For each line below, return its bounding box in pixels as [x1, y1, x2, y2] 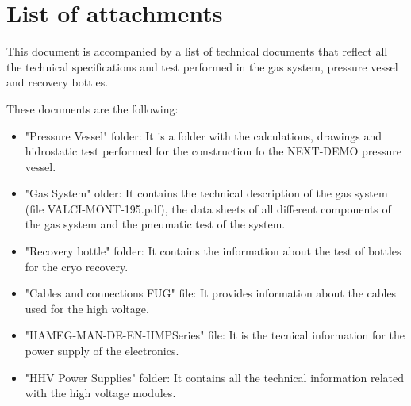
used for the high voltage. [25, 300, 149, 316]
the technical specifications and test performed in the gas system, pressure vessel [6, 58, 398, 75]
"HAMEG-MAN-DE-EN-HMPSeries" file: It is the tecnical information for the [25, 327, 405, 343]
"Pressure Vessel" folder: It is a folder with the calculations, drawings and [25, 127, 382, 144]
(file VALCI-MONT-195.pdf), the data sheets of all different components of [25, 200, 391, 216]
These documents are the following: [6, 100, 179, 117]
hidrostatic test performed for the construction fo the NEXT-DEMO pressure [25, 143, 401, 159]
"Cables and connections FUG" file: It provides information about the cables [25, 285, 397, 301]
